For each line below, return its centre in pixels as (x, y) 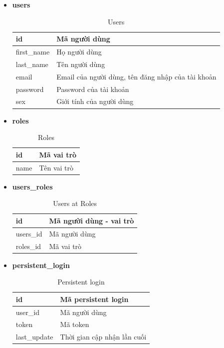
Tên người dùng (81, 64)
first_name (33, 52)
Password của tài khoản (93, 89)
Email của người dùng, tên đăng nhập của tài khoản (136, 76)
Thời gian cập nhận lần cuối (103, 337)
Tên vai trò (56, 167)
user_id (27, 312)
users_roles (32, 186)
